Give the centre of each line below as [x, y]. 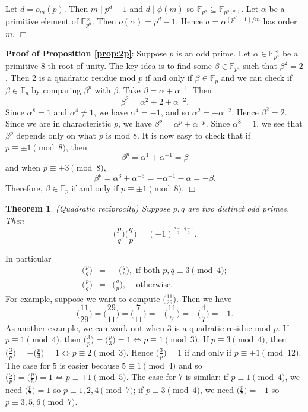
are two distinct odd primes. [239, 208]
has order [280, 21]
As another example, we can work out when [85, 327]
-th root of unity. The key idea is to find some [128, 65]
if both [148, 270]
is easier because [89, 365]
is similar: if [207, 377]
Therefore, [24, 188]
